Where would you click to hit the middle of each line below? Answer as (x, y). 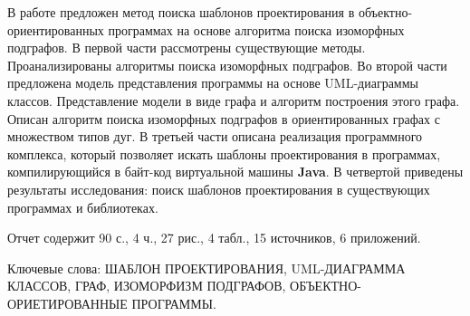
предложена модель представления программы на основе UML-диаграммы (213, 83)
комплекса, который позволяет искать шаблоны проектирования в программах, (224, 153)
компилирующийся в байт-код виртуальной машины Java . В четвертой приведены (235, 172)
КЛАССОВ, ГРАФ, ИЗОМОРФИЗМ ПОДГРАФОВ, (147, 286)
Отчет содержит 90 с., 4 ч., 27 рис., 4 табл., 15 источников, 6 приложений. (214, 238)
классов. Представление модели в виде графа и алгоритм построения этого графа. (234, 100)
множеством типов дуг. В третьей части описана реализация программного (215, 136)
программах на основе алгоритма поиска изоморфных (256, 29)
